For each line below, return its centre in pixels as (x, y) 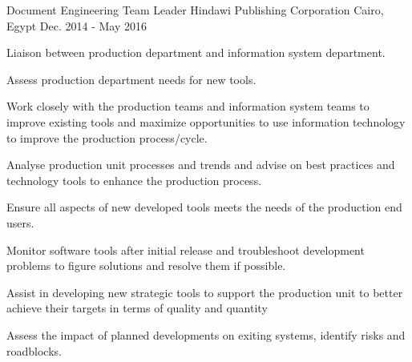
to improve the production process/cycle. (107, 137)
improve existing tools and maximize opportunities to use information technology (206, 121)
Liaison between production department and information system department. (196, 52)
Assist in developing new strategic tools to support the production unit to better (205, 292)
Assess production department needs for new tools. (131, 79)
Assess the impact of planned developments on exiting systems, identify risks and (206, 334)
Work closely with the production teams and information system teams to (188, 106)
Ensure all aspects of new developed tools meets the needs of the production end (204, 207)
